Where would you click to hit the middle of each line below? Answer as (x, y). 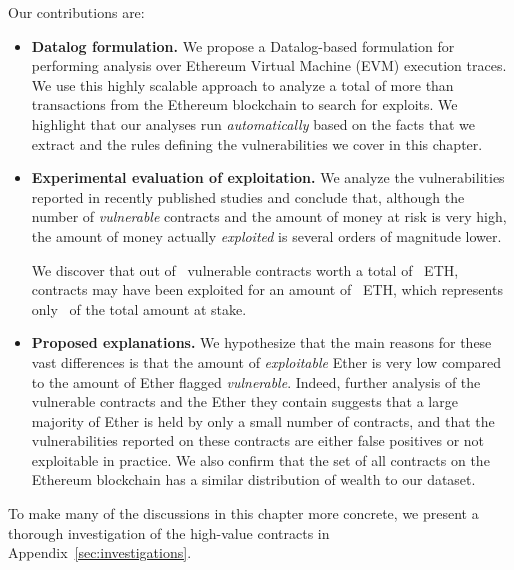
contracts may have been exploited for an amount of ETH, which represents (267, 289)
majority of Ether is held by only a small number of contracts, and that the (263, 420)
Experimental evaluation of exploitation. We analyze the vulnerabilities (268, 177)
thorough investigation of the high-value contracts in (169, 532)
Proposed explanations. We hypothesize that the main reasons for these (261, 342)
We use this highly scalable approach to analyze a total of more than (242, 84)
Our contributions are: (76, 12)
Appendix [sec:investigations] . (100, 552)
